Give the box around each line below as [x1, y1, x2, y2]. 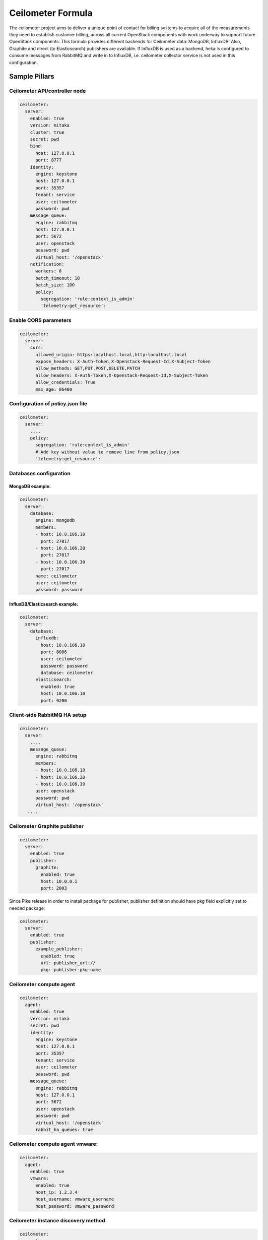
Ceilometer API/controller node [9, 87, 86, 94]
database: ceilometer [40, 670, 93, 676]
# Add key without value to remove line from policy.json [35, 449, 180, 455]
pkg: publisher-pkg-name [40, 967, 101, 973]
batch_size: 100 [35, 282, 75, 288]
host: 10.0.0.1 [40, 878, 78, 884]
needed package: [9, 905, 45, 911]
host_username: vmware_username [35, 1196, 114, 1202]
